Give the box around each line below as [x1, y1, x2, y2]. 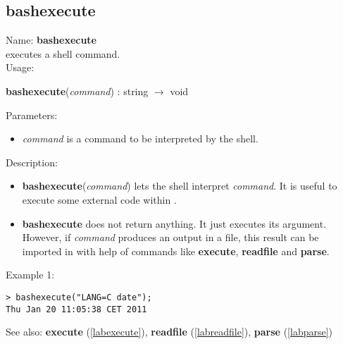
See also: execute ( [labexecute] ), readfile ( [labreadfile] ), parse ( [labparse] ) [6, 324, 333, 339]
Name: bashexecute [6, 32, 97, 47]
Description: [6, 154, 58, 169]
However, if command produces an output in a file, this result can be [22, 230, 319, 245]
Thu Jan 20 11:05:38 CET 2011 [6, 304, 147, 314]
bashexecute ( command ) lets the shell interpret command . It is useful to [22, 178, 337, 193]
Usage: [6, 60, 35, 75]
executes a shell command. [6, 46, 120, 61]
